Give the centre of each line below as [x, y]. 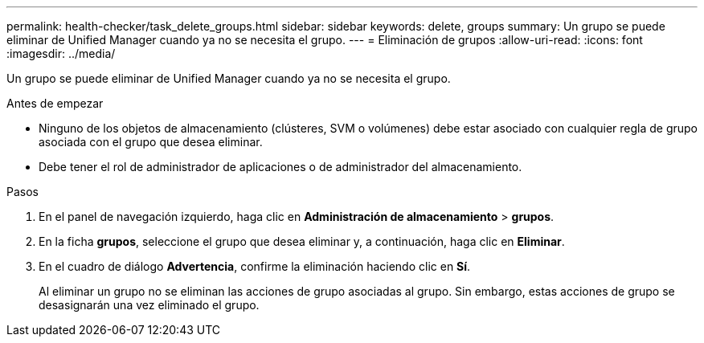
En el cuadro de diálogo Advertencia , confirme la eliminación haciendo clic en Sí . [255, 266]
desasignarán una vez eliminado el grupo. [149, 305]
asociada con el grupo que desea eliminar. [151, 142]
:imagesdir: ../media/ [61, 53]
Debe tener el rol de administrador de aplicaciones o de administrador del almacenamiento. [280, 167]
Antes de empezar [55, 103]
